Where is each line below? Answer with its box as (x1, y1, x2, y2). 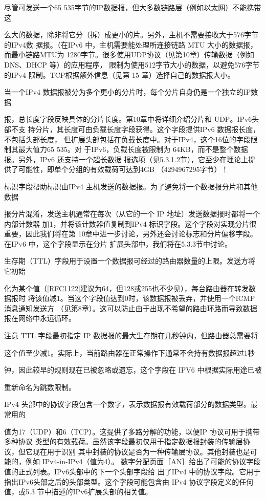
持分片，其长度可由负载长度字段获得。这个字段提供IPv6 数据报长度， (28, 123, 260, 134)
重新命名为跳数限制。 (4, 381, 76, 392)
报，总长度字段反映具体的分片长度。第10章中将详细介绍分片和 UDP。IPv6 (4, 114, 252, 124)
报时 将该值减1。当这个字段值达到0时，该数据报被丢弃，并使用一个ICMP (11, 293, 255, 303)
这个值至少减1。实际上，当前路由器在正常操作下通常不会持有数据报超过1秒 (4, 347, 255, 358)
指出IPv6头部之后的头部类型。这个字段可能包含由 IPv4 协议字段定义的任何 (4, 476, 254, 487)
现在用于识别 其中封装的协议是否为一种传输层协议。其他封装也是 (32, 446, 250, 456)
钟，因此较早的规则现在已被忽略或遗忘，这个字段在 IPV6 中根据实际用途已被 (4, 364, 262, 375)
